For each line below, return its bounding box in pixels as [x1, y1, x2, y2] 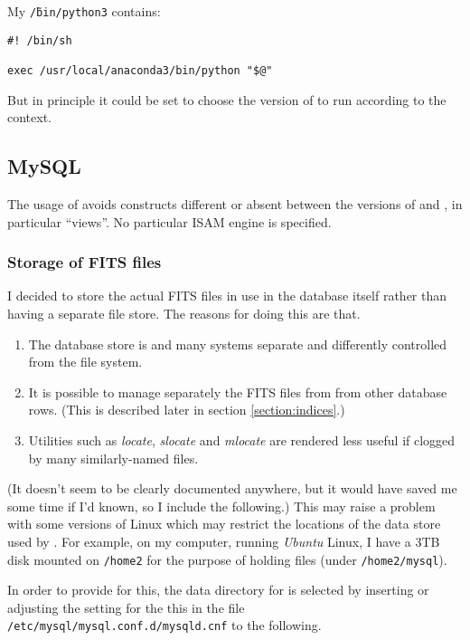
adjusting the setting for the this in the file [7, 597, 245, 616]
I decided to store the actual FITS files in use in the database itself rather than [7, 286, 447, 305]
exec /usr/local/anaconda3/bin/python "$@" [7, 63, 273, 77]
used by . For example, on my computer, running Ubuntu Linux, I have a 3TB [7, 531, 440, 550]
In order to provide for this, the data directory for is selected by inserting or [7, 580, 429, 599]
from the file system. [28, 352, 143, 371]
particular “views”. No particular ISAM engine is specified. [7, 212, 332, 231]
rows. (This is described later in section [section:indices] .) [28, 400, 345, 419]
